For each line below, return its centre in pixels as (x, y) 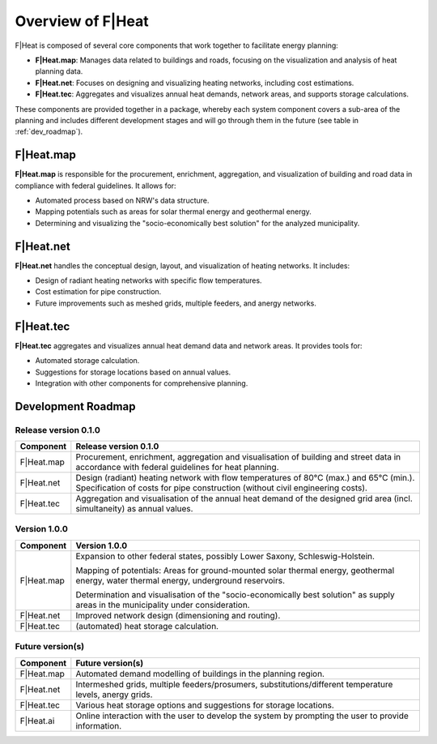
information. (99, 725)
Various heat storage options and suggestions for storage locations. (205, 705)
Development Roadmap (75, 406)
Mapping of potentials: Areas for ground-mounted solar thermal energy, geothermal (235, 570)
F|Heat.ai (37, 720)
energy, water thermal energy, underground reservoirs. (180, 580)
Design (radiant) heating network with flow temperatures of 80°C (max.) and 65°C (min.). (245, 478)
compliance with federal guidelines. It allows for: (96, 186)
